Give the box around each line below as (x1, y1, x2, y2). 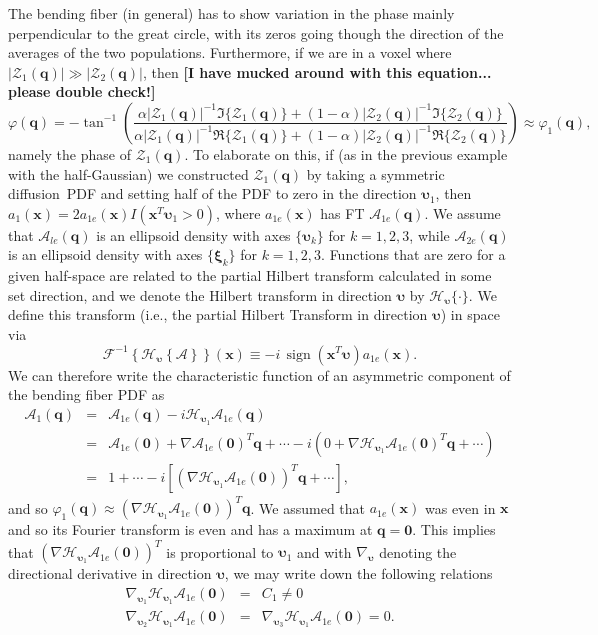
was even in (424, 497, 496, 518)
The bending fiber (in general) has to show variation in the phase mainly (8, 3, 455, 23)
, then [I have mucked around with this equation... (142, 61, 492, 82)
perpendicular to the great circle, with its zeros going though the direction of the (8, 22, 504, 43)
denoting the (379, 541, 457, 562)
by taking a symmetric (306, 163, 445, 184)
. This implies (412, 519, 496, 540)
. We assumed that (250, 497, 366, 518)
